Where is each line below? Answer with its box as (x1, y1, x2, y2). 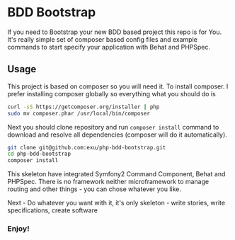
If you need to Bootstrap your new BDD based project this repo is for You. (7, 28, 222, 36)
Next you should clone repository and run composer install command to (7, 122, 219, 131)
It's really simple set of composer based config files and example (7, 35, 198, 43)
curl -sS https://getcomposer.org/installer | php (7, 103, 160, 110)
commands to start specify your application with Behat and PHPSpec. (7, 42, 211, 51)
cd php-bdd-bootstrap (7, 150, 71, 158)
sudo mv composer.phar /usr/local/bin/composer (7, 110, 151, 117)
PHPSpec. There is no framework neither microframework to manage (7, 178, 210, 186)
